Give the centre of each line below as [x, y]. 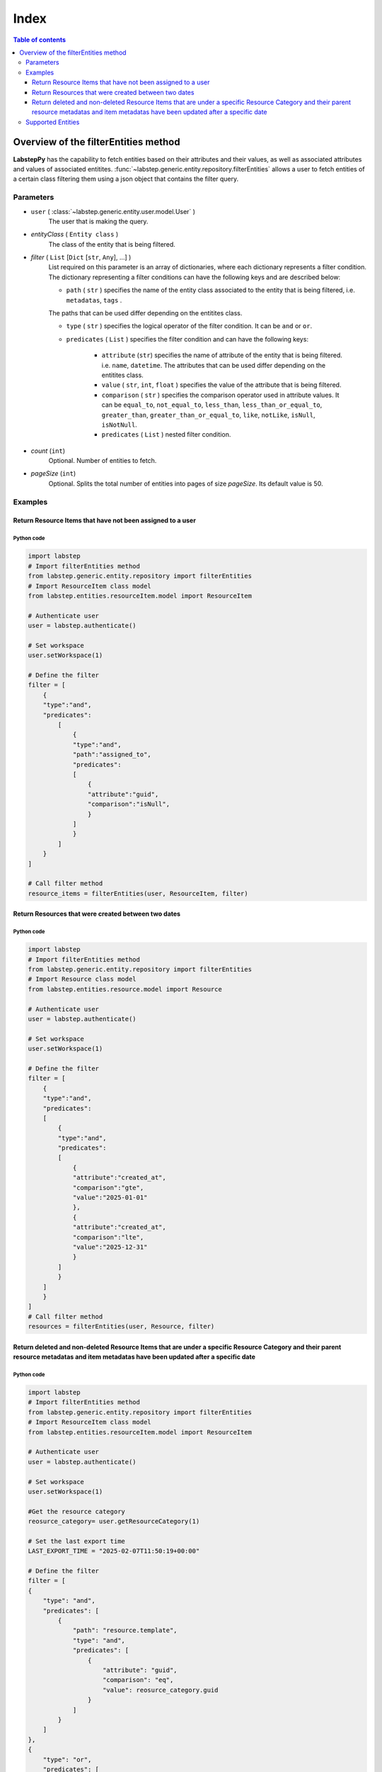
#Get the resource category [76, 1511]
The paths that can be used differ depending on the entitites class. [145, 313]
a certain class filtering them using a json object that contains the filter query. [126, 179]
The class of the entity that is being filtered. [112, 244]
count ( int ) [48, 451]
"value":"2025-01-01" [110, 1198]
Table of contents [40, 40]
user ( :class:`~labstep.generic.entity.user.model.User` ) [113, 211]
